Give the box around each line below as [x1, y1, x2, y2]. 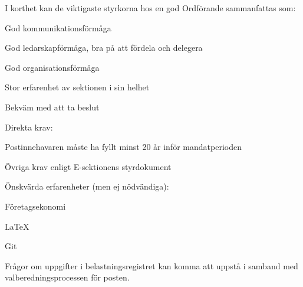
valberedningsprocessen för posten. [5, 271, 130, 283]
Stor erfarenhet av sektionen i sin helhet [5, 81, 150, 93]
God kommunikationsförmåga [5, 21, 111, 34]
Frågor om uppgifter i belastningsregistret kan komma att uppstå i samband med [5, 259, 298, 272]
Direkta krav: [5, 120, 53, 133]
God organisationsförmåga [5, 61, 100, 73]
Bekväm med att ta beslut [5, 100, 100, 113]
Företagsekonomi [5, 200, 66, 212]
